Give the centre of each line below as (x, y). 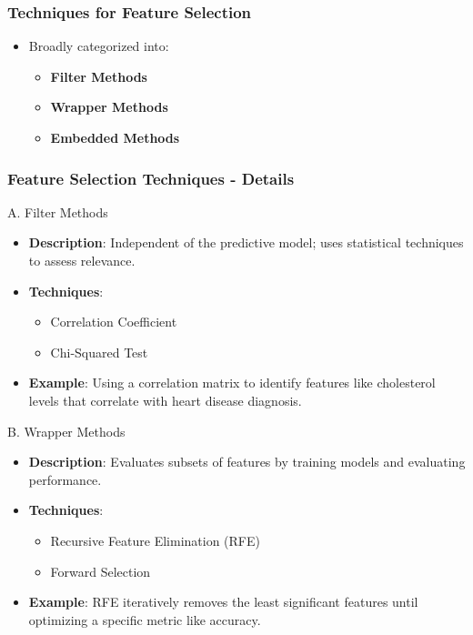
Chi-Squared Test (99, 352)
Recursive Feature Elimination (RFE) (155, 540)
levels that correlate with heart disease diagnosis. (165, 400)
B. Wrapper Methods (66, 431)
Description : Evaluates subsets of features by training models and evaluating (247, 462)
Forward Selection (101, 571)
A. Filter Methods (58, 212)
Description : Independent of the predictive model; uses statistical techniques (246, 242)
